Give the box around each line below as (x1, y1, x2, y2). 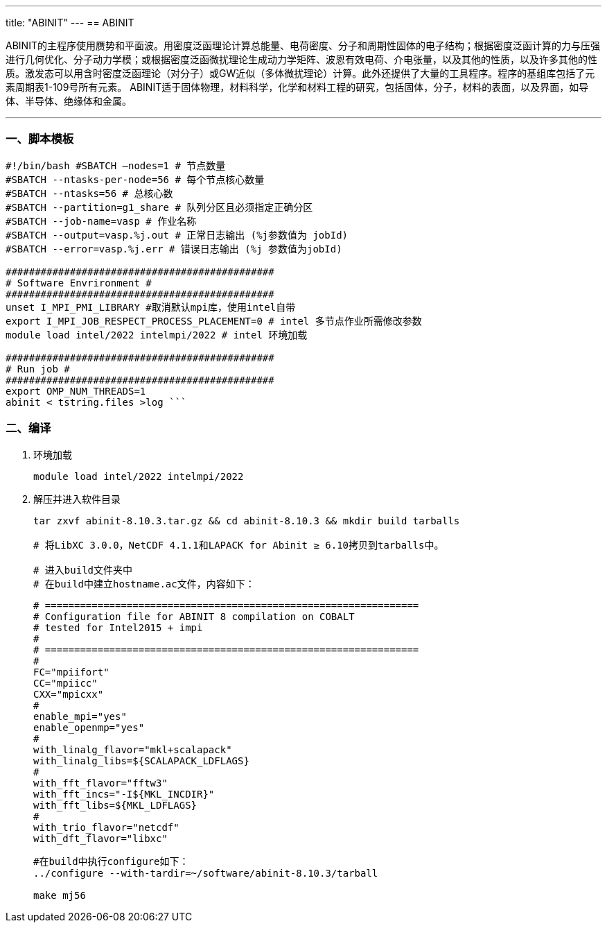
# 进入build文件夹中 (33, 564, 133, 576)
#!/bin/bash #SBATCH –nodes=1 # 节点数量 (6, 160, 226, 171)
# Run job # (6, 363, 70, 375)
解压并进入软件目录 (33, 492, 121, 505)
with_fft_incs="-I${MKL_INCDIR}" (33, 788, 215, 800)
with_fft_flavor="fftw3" (33, 777, 168, 789)
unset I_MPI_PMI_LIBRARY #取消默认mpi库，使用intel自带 (6, 301, 296, 313)
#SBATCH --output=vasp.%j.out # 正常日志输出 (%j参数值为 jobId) (6, 229, 349, 241)
